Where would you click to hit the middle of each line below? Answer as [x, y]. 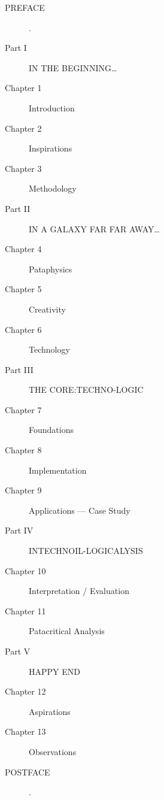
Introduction [52, 107]
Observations [53, 751]
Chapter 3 [23, 168]
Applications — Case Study [80, 510]
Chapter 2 [23, 128]
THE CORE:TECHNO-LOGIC [86, 390]
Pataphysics [51, 269]
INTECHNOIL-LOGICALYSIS [86, 551]
